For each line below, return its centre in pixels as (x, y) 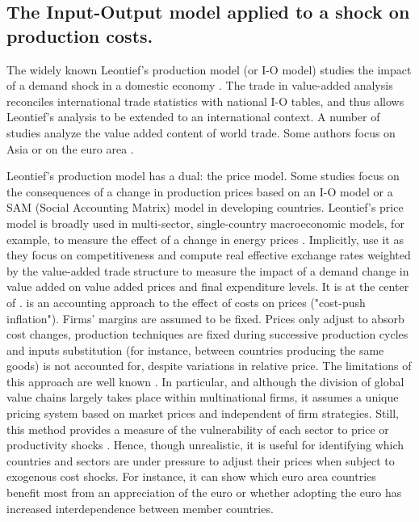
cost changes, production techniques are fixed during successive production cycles (207, 334)
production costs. (80, 35)
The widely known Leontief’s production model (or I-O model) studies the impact (209, 69)
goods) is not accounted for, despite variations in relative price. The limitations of (209, 366)
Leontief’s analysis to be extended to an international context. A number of (193, 117)
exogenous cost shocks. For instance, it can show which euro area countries (191, 476)
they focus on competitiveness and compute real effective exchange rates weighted (209, 255)
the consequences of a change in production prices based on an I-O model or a (200, 191)
